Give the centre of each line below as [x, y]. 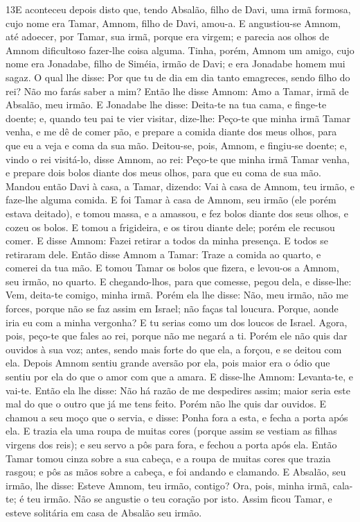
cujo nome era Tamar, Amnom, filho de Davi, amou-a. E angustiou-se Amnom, [173, 23]
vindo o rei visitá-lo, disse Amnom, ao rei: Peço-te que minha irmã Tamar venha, [178, 159]
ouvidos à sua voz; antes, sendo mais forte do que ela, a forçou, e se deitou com [174, 349]
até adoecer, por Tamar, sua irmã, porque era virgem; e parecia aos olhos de [168, 36]
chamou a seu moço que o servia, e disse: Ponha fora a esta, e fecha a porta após [177, 417]
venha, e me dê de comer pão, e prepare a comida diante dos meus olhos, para [171, 132]
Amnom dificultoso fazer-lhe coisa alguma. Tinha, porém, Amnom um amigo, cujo [180, 50]
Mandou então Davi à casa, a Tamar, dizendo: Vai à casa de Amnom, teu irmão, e [180, 186]
